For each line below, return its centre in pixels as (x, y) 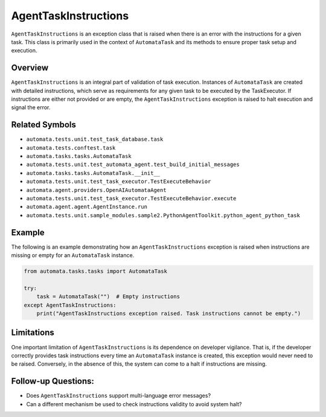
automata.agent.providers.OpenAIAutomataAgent (96, 190)
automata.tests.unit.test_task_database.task (95, 139)
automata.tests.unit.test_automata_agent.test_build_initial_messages (133, 165)
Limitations (33, 333)
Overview (30, 68)
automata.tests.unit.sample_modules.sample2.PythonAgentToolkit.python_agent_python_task (163, 215)
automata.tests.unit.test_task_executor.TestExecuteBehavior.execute (131, 199)
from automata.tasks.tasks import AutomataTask (95, 271)
